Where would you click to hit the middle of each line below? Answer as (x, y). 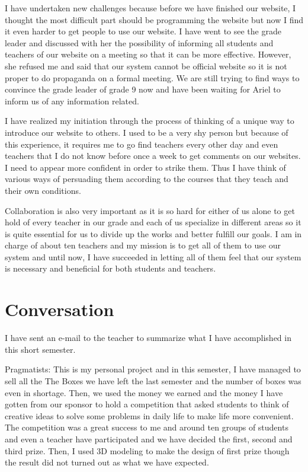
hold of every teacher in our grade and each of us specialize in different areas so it (153, 222)
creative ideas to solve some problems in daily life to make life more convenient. (149, 415)
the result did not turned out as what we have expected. (107, 462)
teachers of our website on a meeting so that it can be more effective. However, (148, 54)
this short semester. (40, 349)
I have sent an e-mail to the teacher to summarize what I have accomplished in (148, 338)
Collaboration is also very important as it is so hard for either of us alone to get (150, 210)
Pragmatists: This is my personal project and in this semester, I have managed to (153, 369)
